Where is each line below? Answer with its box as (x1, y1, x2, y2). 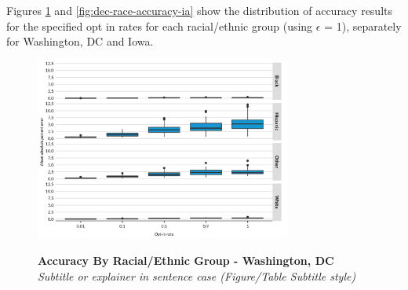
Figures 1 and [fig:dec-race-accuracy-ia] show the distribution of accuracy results (6, 2, 393, 18)
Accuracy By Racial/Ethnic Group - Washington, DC (38, 252, 334, 269)
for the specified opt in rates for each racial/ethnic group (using (6, 17, 313, 34)
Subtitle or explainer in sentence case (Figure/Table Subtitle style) (38, 267, 356, 284)
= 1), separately (324, 17, 402, 34)
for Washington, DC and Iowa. (6, 33, 154, 50)
